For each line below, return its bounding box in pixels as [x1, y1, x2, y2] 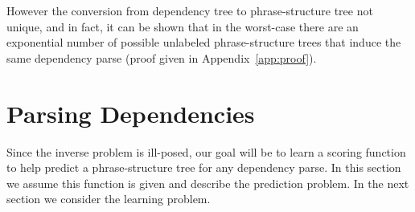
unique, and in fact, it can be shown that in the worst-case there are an [6, 18, 359, 35]
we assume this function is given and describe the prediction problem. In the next [6, 174, 409, 191]
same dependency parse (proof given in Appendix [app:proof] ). [6, 49, 317, 66]
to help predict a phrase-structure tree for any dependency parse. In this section [6, 159, 401, 176]
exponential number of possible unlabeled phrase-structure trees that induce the [6, 34, 401, 51]
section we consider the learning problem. [6, 190, 211, 207]
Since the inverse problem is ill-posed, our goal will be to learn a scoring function [6, 143, 406, 160]
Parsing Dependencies [6, 96, 255, 129]
